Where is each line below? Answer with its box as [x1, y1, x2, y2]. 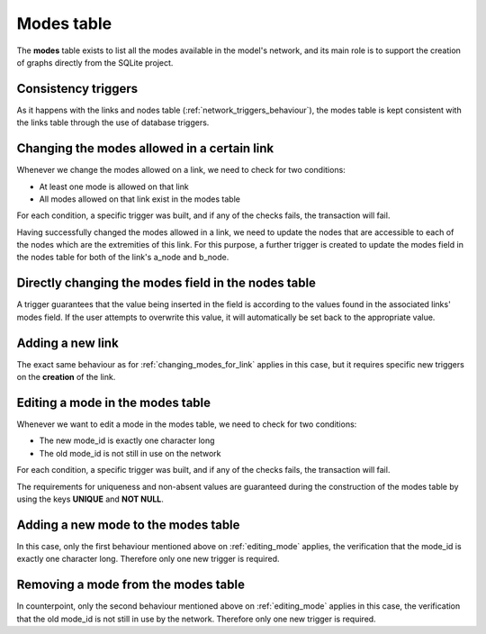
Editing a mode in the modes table [16, 394, 211, 410]
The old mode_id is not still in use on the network [39, 448, 221, 458]
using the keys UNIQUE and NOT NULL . [16, 494, 164, 504]
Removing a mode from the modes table [16, 577, 245, 593]
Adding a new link [16, 335, 119, 350]
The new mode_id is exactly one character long [39, 435, 215, 446]
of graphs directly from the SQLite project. [16, 57, 174, 68]
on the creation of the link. [16, 372, 116, 383]
